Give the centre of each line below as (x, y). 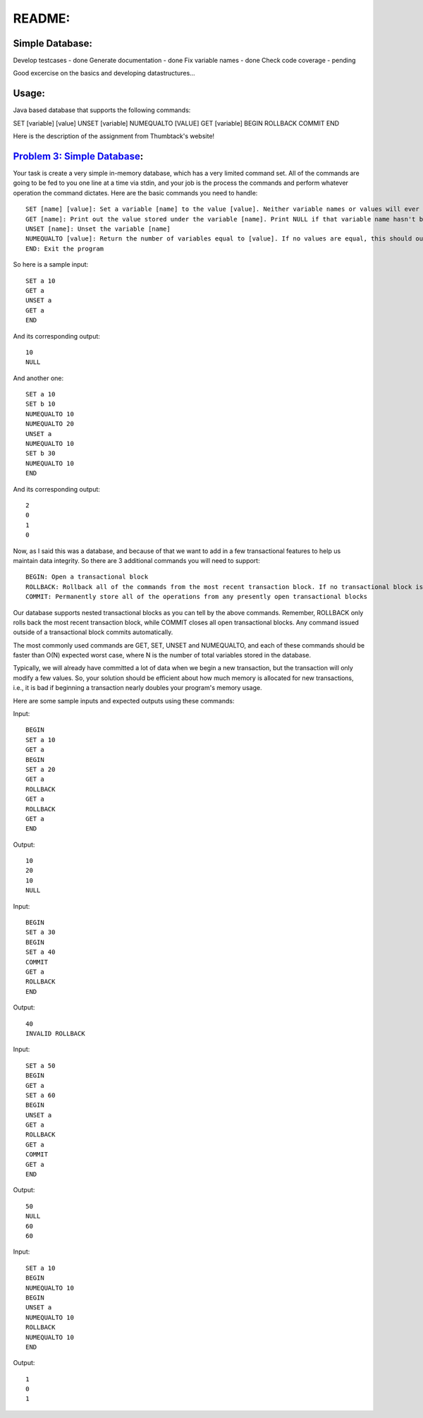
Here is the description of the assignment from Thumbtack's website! (114, 136)
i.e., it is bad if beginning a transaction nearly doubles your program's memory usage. (137, 688)
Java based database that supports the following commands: (102, 110)
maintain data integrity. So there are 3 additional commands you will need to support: (136, 560)
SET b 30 (41, 454)
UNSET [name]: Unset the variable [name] (98, 229)
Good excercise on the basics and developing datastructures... (104, 73)
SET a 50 (41, 1066)
